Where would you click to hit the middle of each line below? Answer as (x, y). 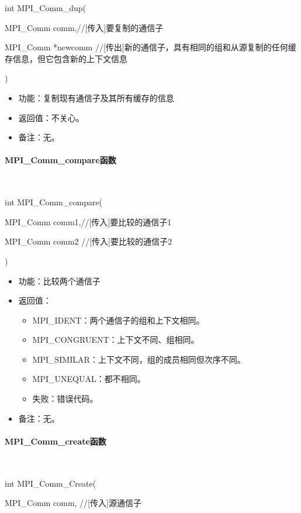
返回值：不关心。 (51, 117)
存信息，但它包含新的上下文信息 (66, 58)
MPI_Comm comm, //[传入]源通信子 (73, 503)
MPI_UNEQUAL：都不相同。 (89, 379)
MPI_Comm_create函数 (56, 441)
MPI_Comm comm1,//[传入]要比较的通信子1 (88, 221)
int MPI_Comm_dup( (46, 8)
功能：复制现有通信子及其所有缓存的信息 (96, 97)
